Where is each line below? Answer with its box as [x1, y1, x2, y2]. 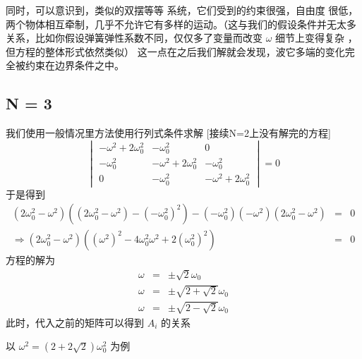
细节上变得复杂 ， [275, 30, 358, 45]
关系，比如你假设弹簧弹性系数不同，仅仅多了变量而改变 [6, 30, 263, 45]
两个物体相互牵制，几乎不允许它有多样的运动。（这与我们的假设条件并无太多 [6, 16, 356, 31]
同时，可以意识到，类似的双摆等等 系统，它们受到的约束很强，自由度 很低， [6, 3, 358, 17]
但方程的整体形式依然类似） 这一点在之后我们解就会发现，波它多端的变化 [6, 44, 345, 59]
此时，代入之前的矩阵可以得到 [6, 315, 144, 329]
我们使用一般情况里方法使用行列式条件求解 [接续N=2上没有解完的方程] [6, 126, 331, 140]
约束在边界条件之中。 [25, 58, 124, 73]
